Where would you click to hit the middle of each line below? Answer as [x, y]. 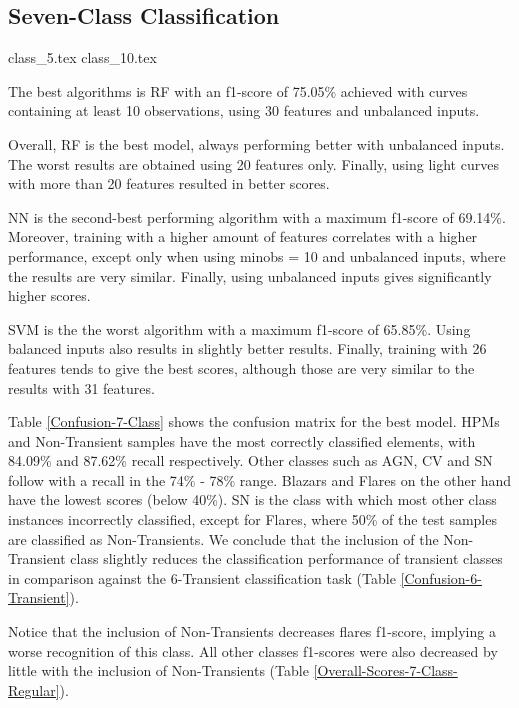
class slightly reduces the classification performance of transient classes [286, 558]
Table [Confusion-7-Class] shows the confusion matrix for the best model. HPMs [254, 421]
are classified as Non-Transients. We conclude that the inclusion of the [223, 538]
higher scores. [49, 295]
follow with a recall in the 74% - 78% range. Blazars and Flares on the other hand [260, 479]
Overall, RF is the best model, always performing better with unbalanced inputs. [256, 143]
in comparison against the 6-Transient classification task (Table [202, 577]
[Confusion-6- [441, 577]
